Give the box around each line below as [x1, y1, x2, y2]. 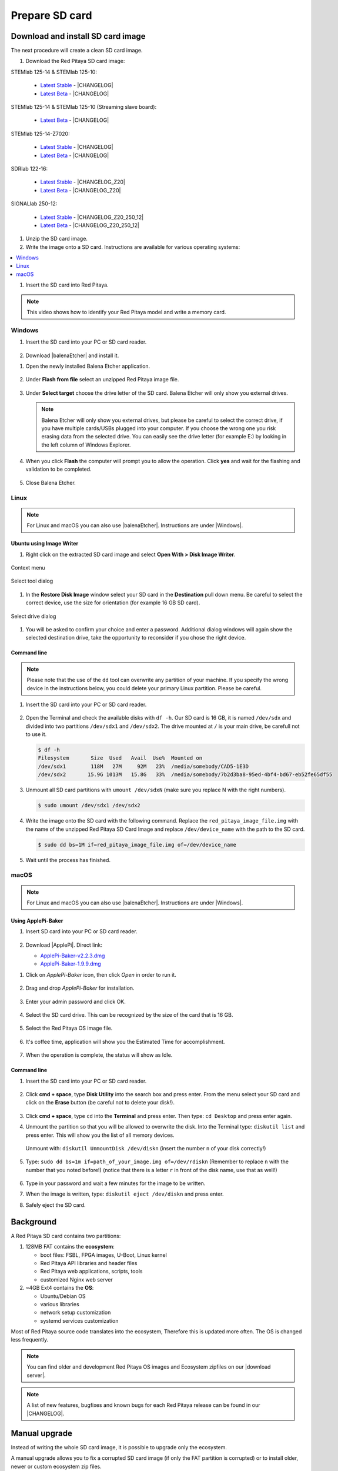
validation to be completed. [25, 465, 92, 473]
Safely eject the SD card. [25, 1201, 86, 1209]
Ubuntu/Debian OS [40, 1292, 86, 1300]
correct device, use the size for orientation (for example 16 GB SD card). [25, 599, 200, 606]
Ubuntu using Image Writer [11, 540, 79, 547]
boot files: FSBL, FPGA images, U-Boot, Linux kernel [40, 1251, 167, 1259]
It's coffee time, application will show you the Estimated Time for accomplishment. [25, 1038, 225, 1045]
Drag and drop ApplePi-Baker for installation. [25, 984, 135, 991]
